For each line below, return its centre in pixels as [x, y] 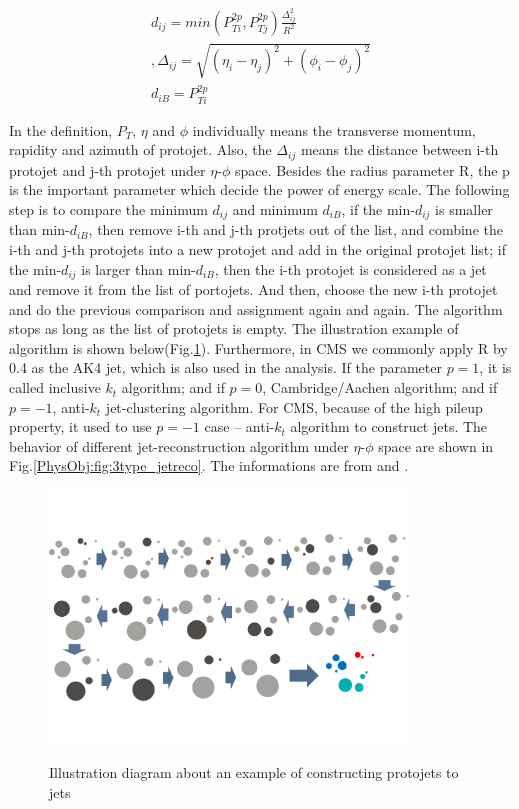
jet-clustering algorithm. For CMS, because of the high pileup [294, 406]
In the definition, [61, 129]
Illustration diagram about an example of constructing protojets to [254, 772]
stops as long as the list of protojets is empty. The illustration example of [234, 328]
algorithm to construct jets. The [389, 426]
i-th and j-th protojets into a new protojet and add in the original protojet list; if [257, 249]
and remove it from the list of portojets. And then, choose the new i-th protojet [253, 289]
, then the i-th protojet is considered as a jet [350, 268]
